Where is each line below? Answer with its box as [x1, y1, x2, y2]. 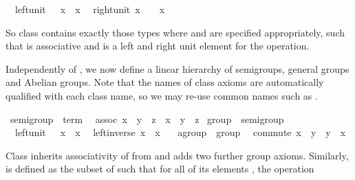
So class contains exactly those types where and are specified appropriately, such [6, 25, 345, 39]
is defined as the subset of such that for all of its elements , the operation [6, 161, 314, 176]
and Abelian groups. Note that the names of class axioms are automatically [6, 75, 324, 89]
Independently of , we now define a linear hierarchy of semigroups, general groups [6, 61, 349, 76]
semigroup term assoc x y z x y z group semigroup [10, 111, 284, 126]
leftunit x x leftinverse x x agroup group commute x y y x [14, 125, 346, 139]
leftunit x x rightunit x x [14, 2, 165, 16]
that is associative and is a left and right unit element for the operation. [6, 38, 310, 53]
